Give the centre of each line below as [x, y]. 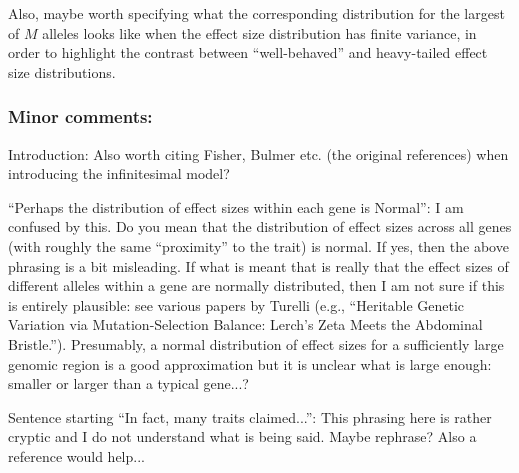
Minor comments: [80, 116]
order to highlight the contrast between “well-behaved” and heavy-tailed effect [248, 52]
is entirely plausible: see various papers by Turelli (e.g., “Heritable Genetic [236, 304]
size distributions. [62, 71]
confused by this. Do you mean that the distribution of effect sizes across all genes [260, 226]
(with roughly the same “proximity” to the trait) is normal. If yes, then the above [258, 245]
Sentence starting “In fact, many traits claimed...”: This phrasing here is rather [250, 416]
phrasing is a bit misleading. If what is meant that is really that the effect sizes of [258, 265]
